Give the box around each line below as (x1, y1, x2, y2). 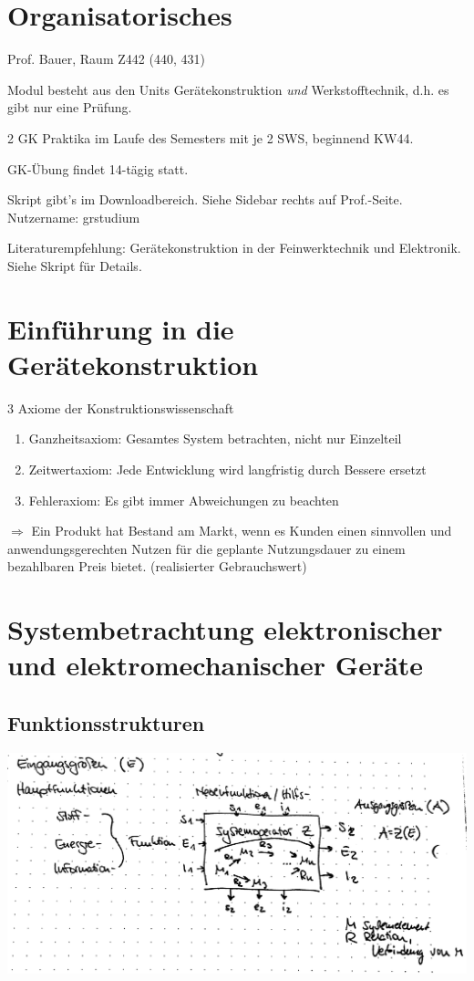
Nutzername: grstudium (7, 207, 140, 226)
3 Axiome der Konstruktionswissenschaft (7, 398, 234, 417)
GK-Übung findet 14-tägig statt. (7, 159, 189, 178)
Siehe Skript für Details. (7, 256, 142, 275)
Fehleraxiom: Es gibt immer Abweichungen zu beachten (28, 490, 339, 509)
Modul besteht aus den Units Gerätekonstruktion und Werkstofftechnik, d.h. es (7, 79, 449, 99)
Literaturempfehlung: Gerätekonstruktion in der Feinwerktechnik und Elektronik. (7, 238, 461, 257)
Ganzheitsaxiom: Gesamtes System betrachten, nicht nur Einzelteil (28, 429, 402, 448)
